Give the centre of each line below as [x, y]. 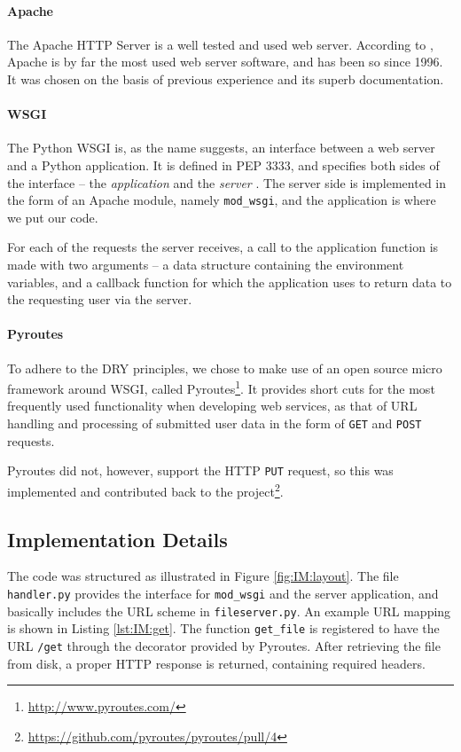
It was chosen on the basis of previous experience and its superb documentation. [226, 78]
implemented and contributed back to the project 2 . [145, 490]
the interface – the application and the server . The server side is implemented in [227, 182]
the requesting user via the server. [100, 299]
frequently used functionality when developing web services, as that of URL [212, 406]
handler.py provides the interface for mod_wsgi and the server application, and [223, 593]
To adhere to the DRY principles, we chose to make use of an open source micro [225, 368]
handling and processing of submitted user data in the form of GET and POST [215, 423]
